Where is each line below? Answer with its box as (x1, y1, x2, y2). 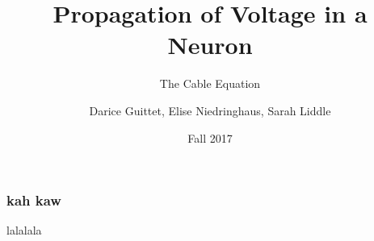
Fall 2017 (187, 129, 233, 146)
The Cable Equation (159, 75, 261, 92)
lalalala (6, 222, 42, 239)
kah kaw (6, 190, 61, 210)
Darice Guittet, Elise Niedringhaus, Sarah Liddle (89, 102, 331, 118)
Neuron (167, 28, 253, 61)
